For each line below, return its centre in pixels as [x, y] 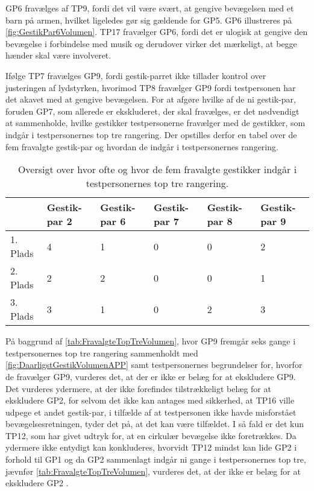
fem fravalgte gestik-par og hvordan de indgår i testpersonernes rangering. [142, 146]
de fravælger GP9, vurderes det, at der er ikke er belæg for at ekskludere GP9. [151, 376]
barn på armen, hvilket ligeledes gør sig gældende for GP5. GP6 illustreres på [149, 20]
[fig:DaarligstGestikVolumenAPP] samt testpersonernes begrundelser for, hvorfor [154, 365]
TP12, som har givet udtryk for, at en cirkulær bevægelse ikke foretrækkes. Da [151, 435]
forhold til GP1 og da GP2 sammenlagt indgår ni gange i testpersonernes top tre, [156, 459]
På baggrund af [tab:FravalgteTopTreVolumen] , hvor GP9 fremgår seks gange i [151, 341]
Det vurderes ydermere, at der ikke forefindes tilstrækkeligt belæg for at [138, 388]
